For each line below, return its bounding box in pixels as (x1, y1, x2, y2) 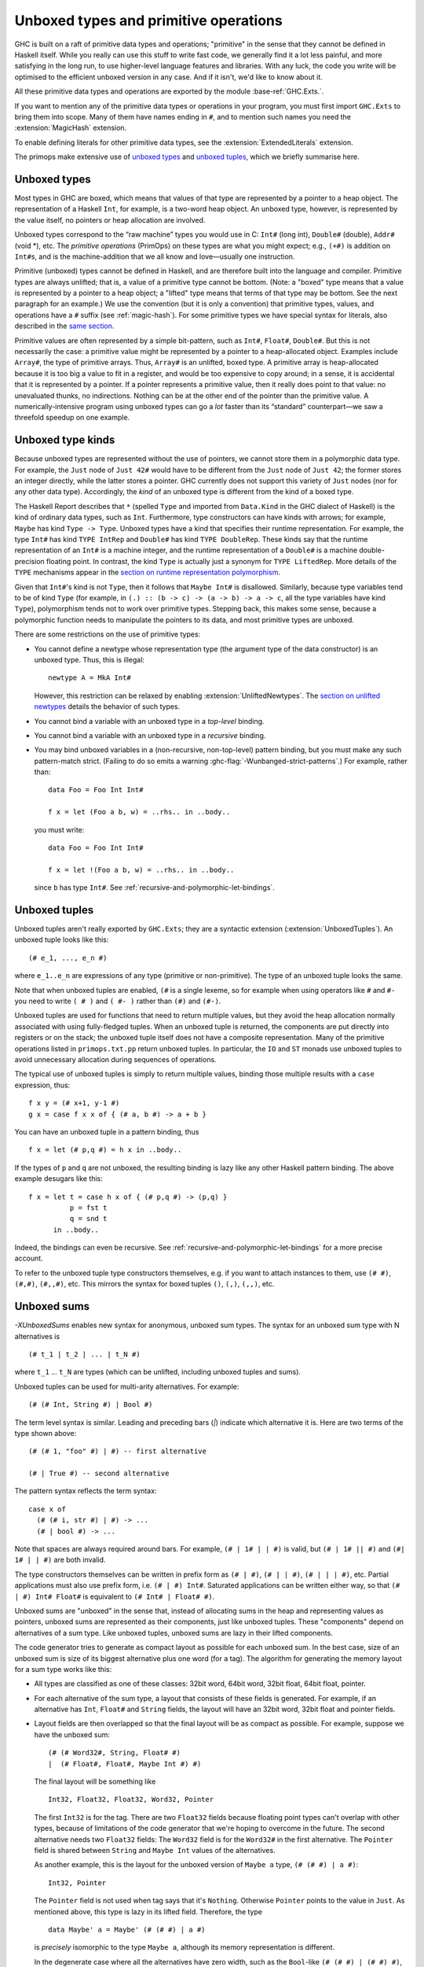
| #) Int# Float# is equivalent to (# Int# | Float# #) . (14, 1592, 215, 1601)
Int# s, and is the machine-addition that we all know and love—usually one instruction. (14, 252, 295, 261)
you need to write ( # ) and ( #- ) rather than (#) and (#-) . (14, 996, 221, 1006)
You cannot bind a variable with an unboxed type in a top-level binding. (34, 716, 265, 725)
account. (14, 1253, 43, 1263)
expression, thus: (14, 1080, 71, 1090)
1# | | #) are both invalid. (14, 1555, 106, 1565)
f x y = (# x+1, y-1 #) (28, 1098, 120, 1108)
